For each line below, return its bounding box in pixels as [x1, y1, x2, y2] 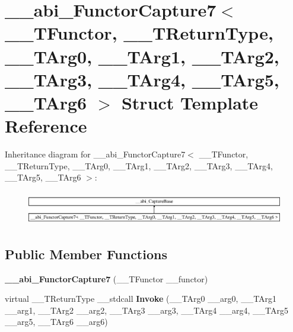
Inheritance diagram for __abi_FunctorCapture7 [5, 148, 186, 160]
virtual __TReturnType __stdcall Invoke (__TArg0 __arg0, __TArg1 [5, 292, 277, 305]
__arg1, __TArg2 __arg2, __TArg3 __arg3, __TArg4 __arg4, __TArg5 [5, 304, 288, 316]
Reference [5, 114, 87, 138]
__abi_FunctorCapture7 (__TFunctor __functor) [5, 272, 208, 285]
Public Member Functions [5, 244, 167, 263]
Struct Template [121, 90, 259, 114]
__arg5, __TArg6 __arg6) [5, 315, 108, 328]
